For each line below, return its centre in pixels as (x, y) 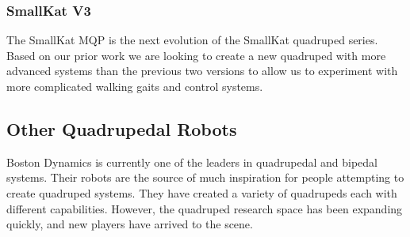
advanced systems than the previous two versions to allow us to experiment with (202, 71)
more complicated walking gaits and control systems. (135, 86)
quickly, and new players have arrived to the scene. (130, 224)
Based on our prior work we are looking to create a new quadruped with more (196, 55)
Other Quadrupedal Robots (122, 128)
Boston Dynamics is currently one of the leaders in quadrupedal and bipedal (192, 162)
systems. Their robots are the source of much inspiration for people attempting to (205, 177)
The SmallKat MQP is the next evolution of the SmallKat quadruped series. (192, 40)
